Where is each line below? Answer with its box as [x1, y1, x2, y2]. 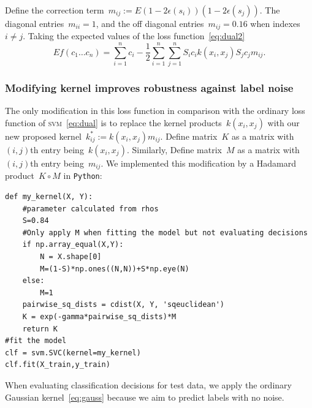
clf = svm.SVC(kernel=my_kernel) [5, 348, 141, 357]
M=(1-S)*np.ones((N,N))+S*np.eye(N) [40, 264, 189, 273]
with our [267, 116, 300, 129]
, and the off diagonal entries [96, 17, 204, 29]
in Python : [63, 169, 102, 182]
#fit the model [5, 336, 67, 346]
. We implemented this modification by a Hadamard [101, 156, 297, 169]
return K [22, 324, 58, 333]
